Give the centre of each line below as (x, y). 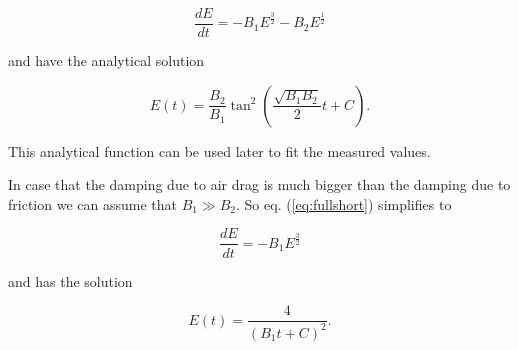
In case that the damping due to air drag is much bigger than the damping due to (259, 184)
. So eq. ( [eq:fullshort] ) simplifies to (344, 203)
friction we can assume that (92, 203)
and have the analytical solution (106, 60)
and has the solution (70, 280)
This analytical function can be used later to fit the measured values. (219, 150)
